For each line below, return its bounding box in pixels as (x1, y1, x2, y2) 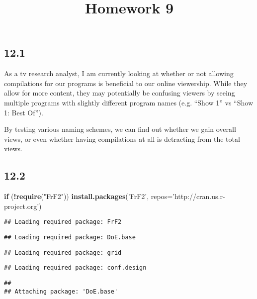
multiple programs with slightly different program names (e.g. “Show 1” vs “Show (4, 97, 253, 107)
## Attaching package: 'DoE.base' (4, 288, 118, 295)
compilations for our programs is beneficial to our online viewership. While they (4, 78, 248, 88)
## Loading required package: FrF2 (4, 218, 122, 226)
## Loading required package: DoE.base (4, 233, 136, 241)
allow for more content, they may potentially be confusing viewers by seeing (4, 88, 235, 98)
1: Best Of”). (4, 107, 43, 117)
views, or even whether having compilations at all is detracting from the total (4, 133, 240, 144)
